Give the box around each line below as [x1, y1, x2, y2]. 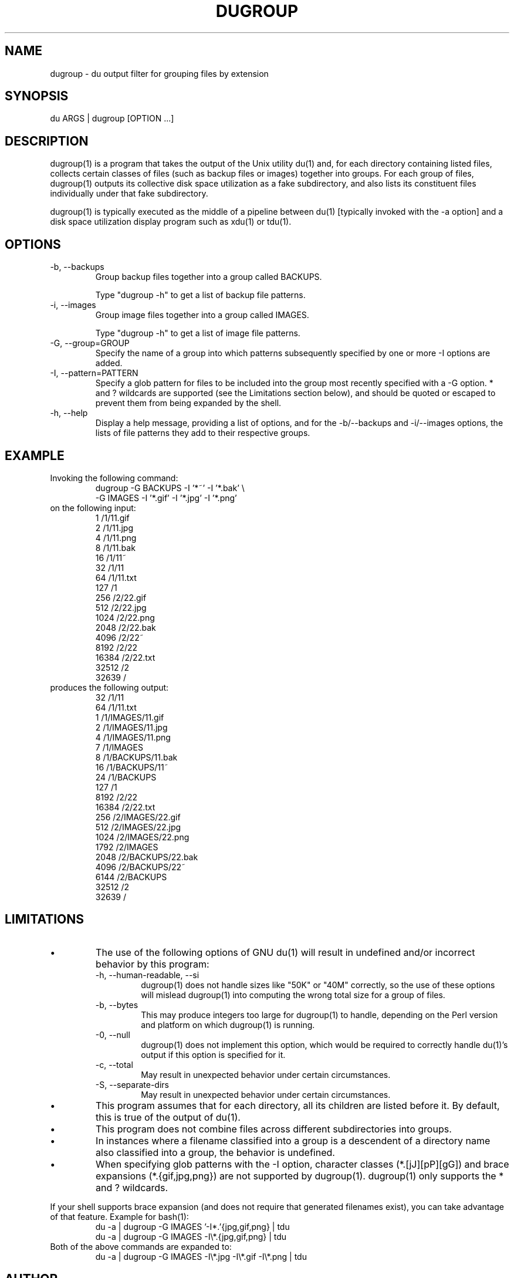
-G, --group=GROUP [50, 338, 130, 349]
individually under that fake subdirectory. [50, 188, 208, 199]
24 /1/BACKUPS [95, 772, 157, 782]
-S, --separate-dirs [95, 1079, 169, 1090]
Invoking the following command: [50, 472, 178, 483]
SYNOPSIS [5, 89, 69, 104]
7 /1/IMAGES [95, 742, 143, 752]
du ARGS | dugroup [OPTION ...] [50, 113, 174, 124]
